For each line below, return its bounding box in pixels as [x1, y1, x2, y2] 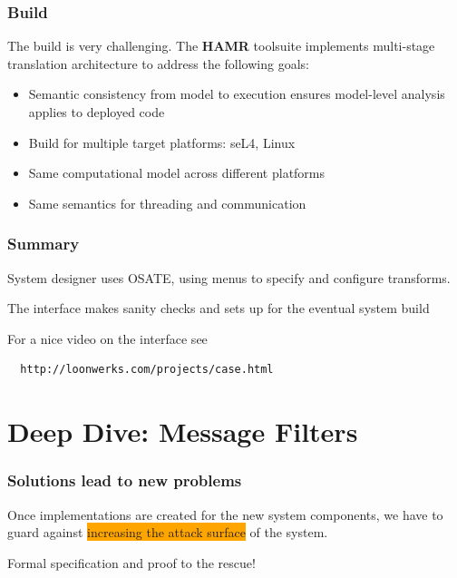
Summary [7, 232, 80, 255]
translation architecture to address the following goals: [7, 54, 309, 73]
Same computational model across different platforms [28, 163, 326, 182]
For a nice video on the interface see [7, 328, 208, 348]
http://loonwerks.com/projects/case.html [20, 363, 274, 377]
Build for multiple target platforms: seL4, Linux [28, 132, 296, 152]
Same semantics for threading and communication [28, 193, 306, 212]
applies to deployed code [28, 103, 165, 121]
